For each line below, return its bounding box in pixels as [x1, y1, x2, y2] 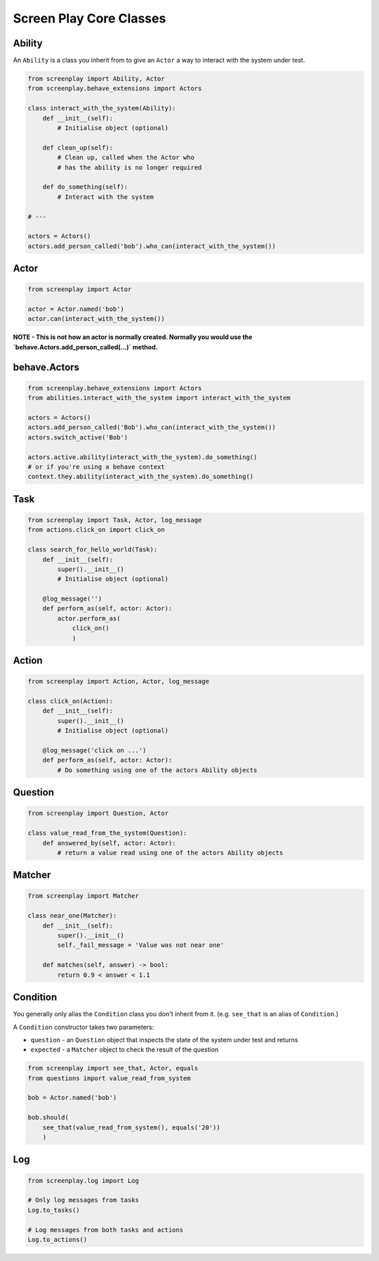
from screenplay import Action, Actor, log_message [27, 677, 210, 686]
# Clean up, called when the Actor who [57, 153, 194, 162]
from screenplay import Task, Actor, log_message [27, 516, 202, 524]
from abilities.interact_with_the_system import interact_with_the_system [27, 394, 291, 402]
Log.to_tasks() [27, 1206, 80, 1214]
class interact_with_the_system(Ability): [27, 104, 176, 113]
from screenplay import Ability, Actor [27, 75, 165, 83]
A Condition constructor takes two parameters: [13, 1023, 154, 1031]
